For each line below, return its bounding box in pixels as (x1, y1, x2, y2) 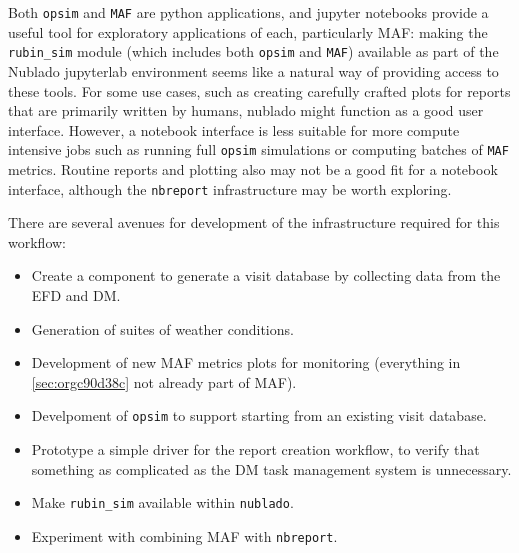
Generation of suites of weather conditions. (31, 318, 294, 339)
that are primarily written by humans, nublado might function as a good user (8, 100, 484, 121)
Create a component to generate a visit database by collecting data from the (31, 265, 501, 286)
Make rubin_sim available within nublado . (31, 492, 294, 513)
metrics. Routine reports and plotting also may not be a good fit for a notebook (8, 158, 498, 179)
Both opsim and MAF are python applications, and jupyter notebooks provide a (8, 2, 489, 22)
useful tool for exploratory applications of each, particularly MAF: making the (8, 21, 488, 42)
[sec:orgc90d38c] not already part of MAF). (31, 371, 297, 392)
